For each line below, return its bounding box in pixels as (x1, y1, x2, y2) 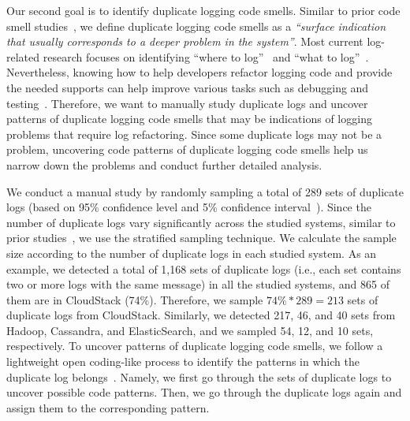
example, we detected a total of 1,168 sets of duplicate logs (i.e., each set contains (6, 260, 401, 277)
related (6, 48, 40, 65)
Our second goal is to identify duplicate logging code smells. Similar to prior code (6, 2, 401, 18)
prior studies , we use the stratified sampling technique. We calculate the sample (6, 229, 397, 246)
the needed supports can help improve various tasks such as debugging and (6, 79, 369, 95)
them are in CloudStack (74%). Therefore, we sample (6, 291, 263, 307)
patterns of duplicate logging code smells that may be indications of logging (6, 110, 372, 127)
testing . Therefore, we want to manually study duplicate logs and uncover (6, 95, 368, 111)
